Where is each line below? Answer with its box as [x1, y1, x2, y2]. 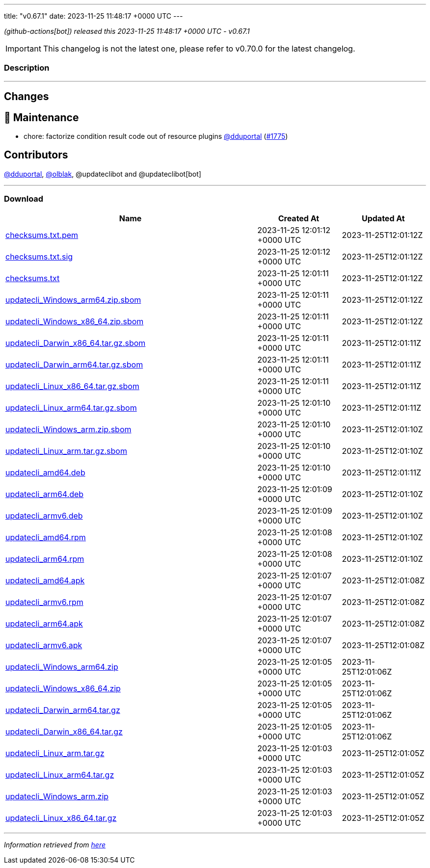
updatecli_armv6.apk [5, 640, 82, 650]
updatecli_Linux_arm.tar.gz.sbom [5, 446, 127, 456]
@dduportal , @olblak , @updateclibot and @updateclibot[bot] [4, 169, 201, 178]
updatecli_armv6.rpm [5, 597, 83, 607]
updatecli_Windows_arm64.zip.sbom [5, 294, 141, 305]
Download [4, 194, 44, 204]
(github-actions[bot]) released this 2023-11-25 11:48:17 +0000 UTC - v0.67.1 [4, 27, 250, 35]
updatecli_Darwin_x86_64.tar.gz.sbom [5, 338, 146, 348]
